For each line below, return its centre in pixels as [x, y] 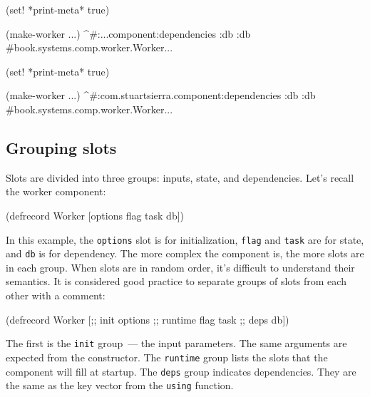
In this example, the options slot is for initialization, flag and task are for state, [185, 239]
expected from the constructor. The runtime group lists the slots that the [167, 357]
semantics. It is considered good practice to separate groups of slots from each [176, 281]
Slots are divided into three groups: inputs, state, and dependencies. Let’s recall [180, 177]
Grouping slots [61, 147]
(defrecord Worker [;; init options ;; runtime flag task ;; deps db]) [148, 319]
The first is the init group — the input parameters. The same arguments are [176, 343]
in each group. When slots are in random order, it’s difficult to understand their [180, 267]
